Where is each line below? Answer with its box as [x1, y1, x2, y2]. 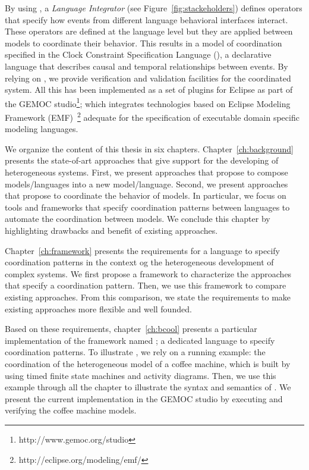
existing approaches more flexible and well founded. [5, 302, 192, 315]
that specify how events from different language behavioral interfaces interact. [5, 13, 288, 26]
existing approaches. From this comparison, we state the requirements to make [5, 290, 291, 303]
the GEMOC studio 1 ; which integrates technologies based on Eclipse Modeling [5, 95, 291, 109]
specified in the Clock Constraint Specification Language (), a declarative [5, 48, 272, 61]
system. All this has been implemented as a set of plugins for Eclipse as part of [5, 83, 293, 96]
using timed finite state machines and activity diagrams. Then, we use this [5, 369, 276, 381]
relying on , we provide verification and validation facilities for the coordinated [5, 71, 291, 84]
